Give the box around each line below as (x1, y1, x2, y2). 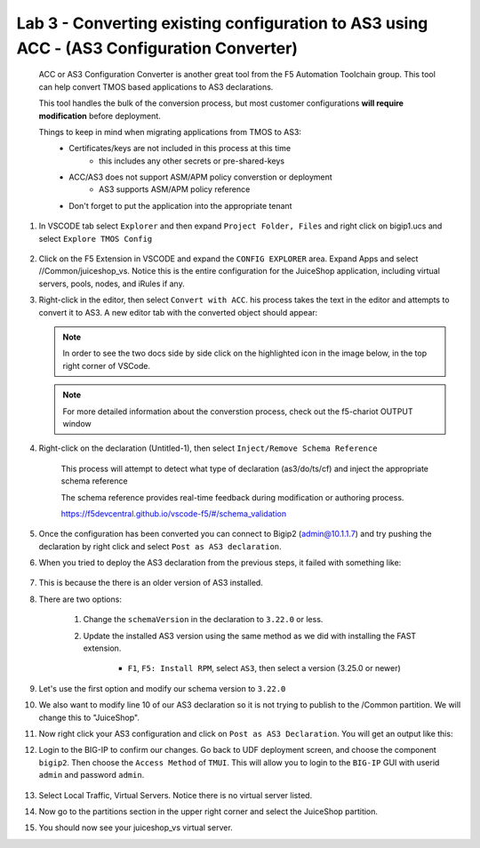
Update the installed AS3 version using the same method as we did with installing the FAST (83, 630, 417, 641)
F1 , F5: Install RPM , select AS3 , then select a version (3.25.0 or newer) (127, 663, 402, 674)
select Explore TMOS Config (38, 233, 153, 244)
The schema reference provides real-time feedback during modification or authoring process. (60, 492, 404, 502)
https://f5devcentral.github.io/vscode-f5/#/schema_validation (60, 508, 287, 519)
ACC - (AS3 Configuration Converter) (16, 38, 298, 58)
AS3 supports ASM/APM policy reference (99, 184, 251, 195)
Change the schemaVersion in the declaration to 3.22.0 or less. (83, 614, 324, 625)
